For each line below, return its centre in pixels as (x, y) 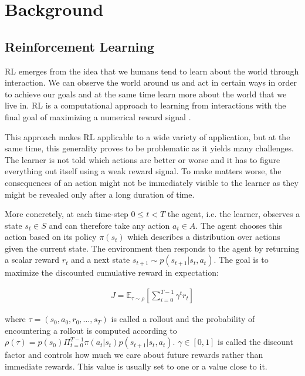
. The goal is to (241, 260)
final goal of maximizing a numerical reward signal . (98, 116)
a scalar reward (32, 260)
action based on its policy (51, 237)
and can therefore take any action (109, 225)
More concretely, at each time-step (67, 214)
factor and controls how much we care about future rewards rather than (134, 355)
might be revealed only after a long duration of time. (100, 194)
